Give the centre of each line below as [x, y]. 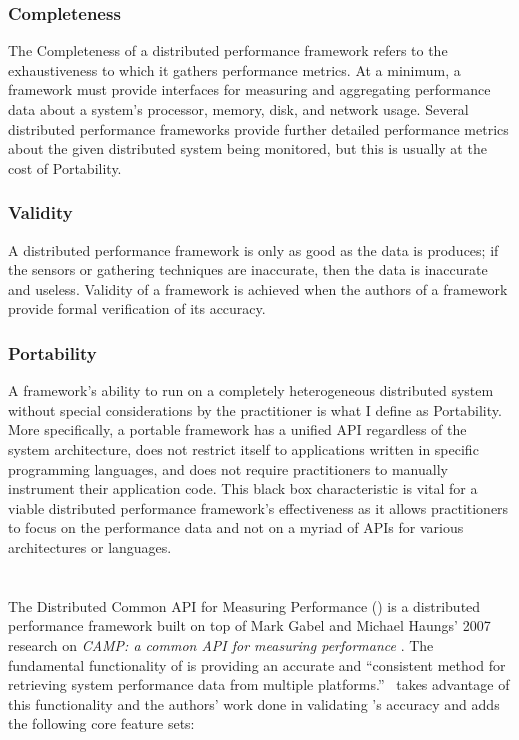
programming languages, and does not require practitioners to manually [228, 468]
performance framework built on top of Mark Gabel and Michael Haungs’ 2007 [249, 625]
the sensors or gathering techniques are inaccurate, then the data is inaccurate [248, 269]
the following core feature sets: [101, 723]
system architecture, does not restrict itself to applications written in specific [243, 448]
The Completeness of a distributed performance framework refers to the [228, 50]
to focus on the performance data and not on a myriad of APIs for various [236, 527]
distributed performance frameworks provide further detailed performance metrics [258, 128]
